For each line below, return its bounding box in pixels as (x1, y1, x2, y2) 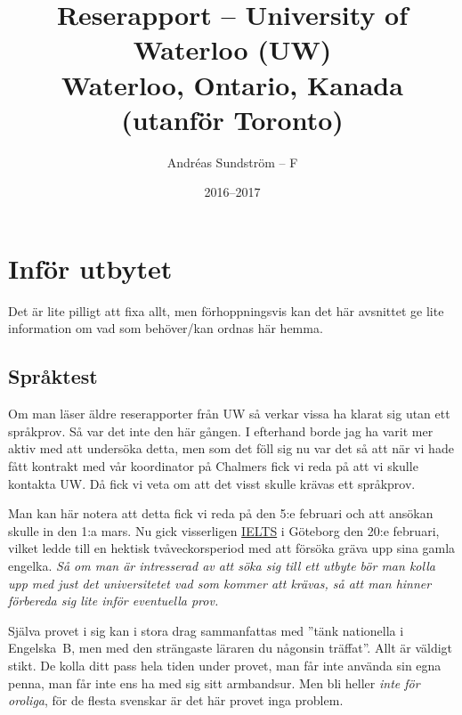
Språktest (8, 362, 98, 390)
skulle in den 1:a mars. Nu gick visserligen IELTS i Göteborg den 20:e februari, (8, 521, 440, 540)
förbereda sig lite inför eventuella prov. (8, 591, 219, 610)
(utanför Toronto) (121, 101, 344, 137)
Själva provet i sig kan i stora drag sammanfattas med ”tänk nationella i (8, 621, 404, 639)
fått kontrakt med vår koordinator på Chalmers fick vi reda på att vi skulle (8, 456, 418, 475)
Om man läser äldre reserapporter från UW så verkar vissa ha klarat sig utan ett (8, 404, 450, 423)
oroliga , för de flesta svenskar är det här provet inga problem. (8, 691, 344, 710)
